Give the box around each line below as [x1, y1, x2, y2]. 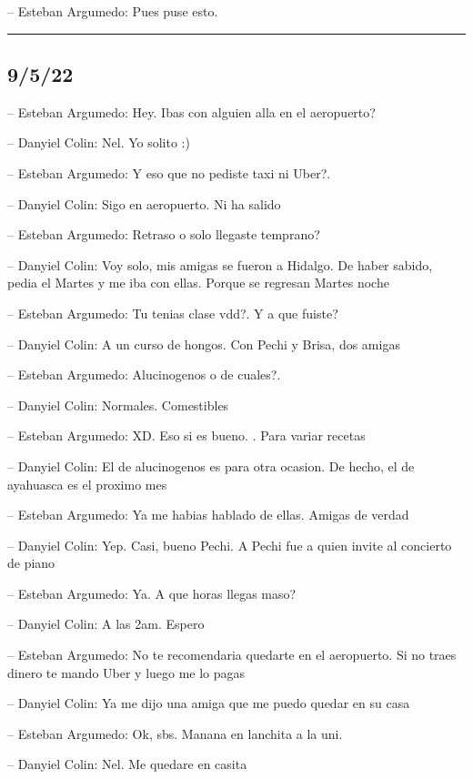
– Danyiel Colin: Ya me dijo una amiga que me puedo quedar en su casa [7, 693, 410, 713]
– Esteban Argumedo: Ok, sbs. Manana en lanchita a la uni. [7, 723, 343, 743]
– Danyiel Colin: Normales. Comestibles [7, 395, 229, 414]
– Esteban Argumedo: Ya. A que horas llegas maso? [7, 583, 297, 602]
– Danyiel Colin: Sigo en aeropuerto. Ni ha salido [7, 194, 281, 213]
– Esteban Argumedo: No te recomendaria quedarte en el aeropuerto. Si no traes [7, 645, 457, 664]
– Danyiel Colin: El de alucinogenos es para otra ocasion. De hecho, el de [7, 456, 415, 475]
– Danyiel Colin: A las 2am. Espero [7, 614, 205, 633]
